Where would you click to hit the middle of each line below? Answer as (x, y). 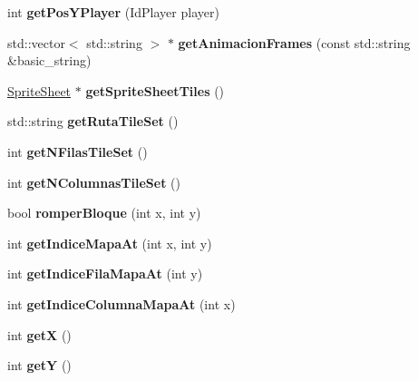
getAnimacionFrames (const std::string (294, 42)
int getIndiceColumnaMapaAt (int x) (122, 303)
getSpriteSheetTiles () (155, 90)
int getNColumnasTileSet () (94, 182)
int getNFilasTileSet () (78, 151)
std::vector (36, 42)
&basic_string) (49, 60)
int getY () (39, 365)
